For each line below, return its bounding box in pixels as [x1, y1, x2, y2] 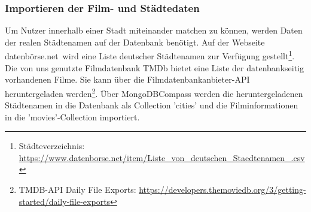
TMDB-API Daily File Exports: [19, 183, 136, 196]
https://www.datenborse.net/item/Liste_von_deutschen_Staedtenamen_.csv [19, 151, 305, 163]
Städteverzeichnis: [19, 140, 85, 152]
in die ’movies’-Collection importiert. [5, 110, 140, 123]
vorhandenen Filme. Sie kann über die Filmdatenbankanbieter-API [5, 73, 250, 86]
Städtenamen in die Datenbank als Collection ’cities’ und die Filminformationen [5, 99, 298, 111]
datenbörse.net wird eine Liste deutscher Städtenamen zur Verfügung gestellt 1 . [5, 48, 295, 62]
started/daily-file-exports [19, 195, 111, 207]
